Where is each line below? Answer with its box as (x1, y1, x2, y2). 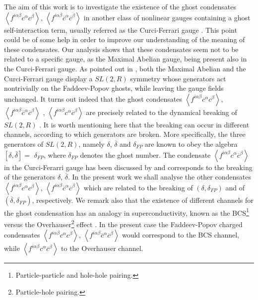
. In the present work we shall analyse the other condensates (67, 172, 251, 182)
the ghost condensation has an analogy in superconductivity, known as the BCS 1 (4, 206, 249, 218)
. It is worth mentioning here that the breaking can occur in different (39, 119, 250, 129)
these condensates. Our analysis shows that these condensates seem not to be (4, 44, 239, 54)
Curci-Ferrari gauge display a (4, 73, 93, 83)
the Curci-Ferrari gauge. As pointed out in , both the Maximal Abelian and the (4, 63, 246, 73)
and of (225, 182, 245, 192)
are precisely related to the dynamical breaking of (86, 107, 237, 117)
